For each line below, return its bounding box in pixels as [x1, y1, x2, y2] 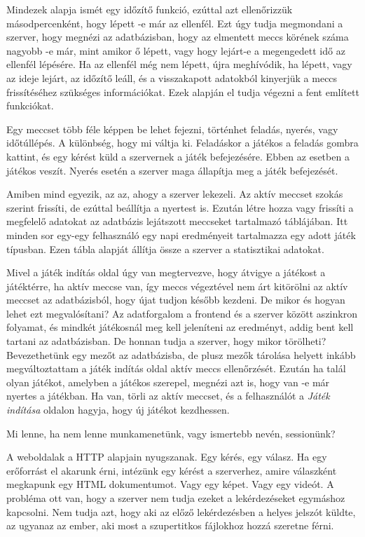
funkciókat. [6, 98, 54, 113]
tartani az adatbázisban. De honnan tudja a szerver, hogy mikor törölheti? [6, 334, 326, 348]
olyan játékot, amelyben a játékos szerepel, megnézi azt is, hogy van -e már [6, 374, 330, 389]
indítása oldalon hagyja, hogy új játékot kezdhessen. [6, 402, 230, 417]
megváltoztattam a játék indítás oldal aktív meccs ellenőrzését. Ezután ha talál [6, 361, 346, 376]
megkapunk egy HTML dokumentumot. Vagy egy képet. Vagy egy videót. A [6, 477, 334, 491]
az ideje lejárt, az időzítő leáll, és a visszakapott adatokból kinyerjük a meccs [6, 70, 338, 85]
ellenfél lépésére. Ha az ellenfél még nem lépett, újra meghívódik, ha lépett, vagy [6, 57, 352, 72]
